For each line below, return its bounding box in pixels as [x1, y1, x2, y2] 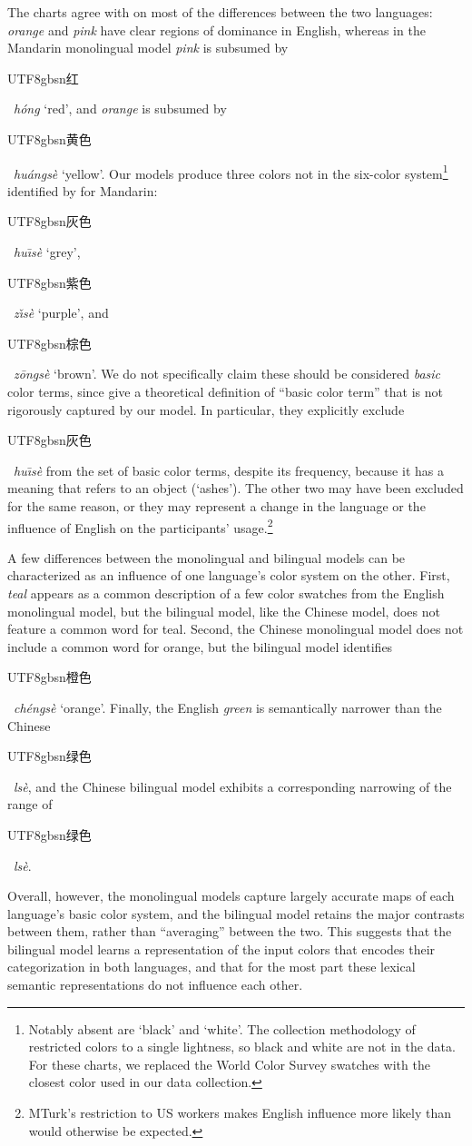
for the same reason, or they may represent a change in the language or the [7, 496, 426, 515]
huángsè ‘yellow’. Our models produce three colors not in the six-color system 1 [14, 161, 448, 183]
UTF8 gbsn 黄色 [7, 129, 92, 148]
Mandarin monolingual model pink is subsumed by [7, 38, 289, 57]
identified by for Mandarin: [7, 181, 158, 200]
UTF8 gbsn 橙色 [7, 667, 92, 687]
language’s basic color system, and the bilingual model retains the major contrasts [7, 904, 465, 923]
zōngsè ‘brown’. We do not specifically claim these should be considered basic [14, 364, 441, 383]
